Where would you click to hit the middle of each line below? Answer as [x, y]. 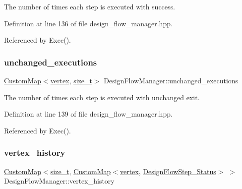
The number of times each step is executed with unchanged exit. [102, 97]
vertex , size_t [71, 80]
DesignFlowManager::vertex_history [59, 181]
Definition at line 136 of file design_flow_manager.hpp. [88, 23]
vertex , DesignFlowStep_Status [168, 171]
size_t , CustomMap [81, 171]
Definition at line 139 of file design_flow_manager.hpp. [88, 114]
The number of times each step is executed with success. [90, 6]
